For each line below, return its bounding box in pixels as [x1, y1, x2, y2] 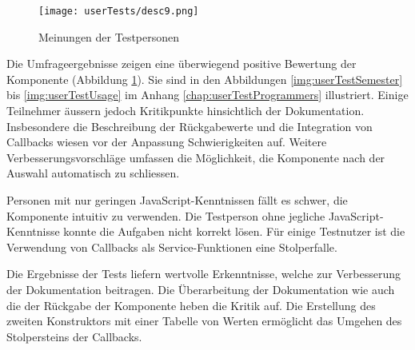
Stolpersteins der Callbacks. [6, 328, 142, 344]
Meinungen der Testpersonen [38, 28, 180, 45]
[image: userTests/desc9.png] [38, 6, 199, 17]
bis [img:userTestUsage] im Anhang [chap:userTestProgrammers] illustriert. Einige [6, 86, 409, 103]
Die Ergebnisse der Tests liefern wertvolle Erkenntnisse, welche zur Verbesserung [6, 265, 401, 282]
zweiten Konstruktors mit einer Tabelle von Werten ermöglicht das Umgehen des [6, 312, 402, 329]
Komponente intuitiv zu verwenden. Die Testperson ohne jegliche [6, 207, 325, 224]
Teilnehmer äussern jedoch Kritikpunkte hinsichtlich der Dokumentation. [6, 102, 365, 119]
